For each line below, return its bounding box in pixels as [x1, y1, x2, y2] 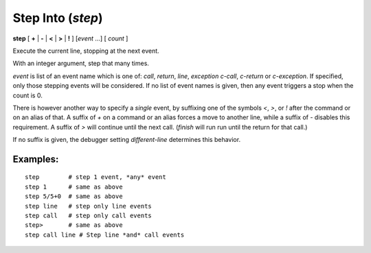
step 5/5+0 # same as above [25, 193, 123, 200]
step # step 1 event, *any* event [25, 173, 166, 181]
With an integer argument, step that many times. [12, 59, 149, 68]
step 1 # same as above [25, 182, 123, 191]
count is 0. [12, 91, 43, 99]
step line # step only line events [25, 202, 153, 210]
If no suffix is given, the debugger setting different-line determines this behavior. [12, 136, 240, 144]
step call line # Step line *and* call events [25, 230, 185, 239]
